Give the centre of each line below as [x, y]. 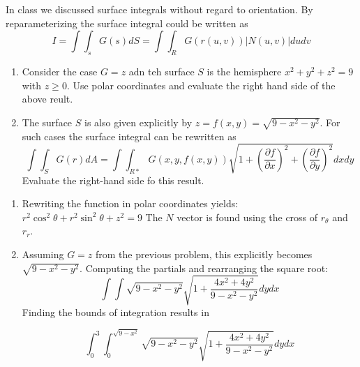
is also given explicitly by [138, 122]
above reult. [47, 99]
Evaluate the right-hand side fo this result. [113, 180]
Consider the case [60, 71]
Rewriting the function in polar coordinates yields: [130, 203]
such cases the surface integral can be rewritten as [129, 136]
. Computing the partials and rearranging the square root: [204, 268]
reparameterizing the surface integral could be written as [127, 23]
